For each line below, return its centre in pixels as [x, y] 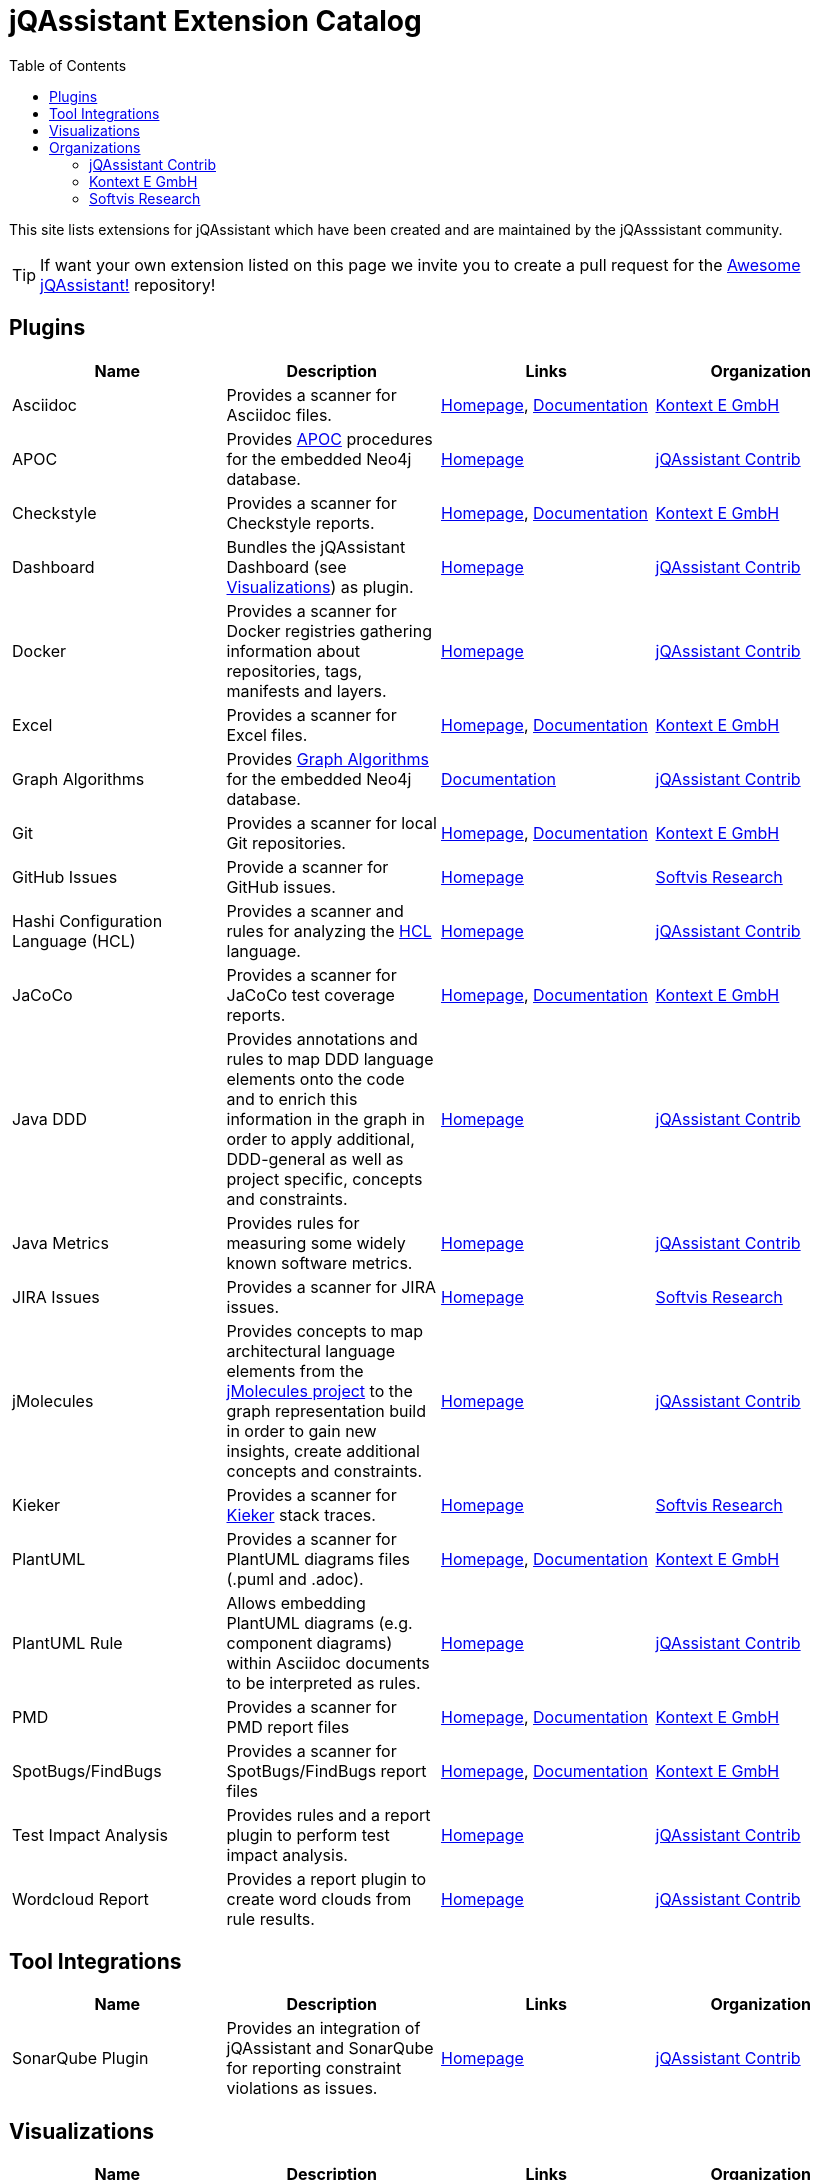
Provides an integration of [323, 2028]
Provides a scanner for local [331, 822]
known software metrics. [319, 1262]
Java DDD [49, 1118]
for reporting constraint [314, 2068]
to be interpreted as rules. [323, 1682]
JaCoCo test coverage [310, 994]
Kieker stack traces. [301, 1514]
